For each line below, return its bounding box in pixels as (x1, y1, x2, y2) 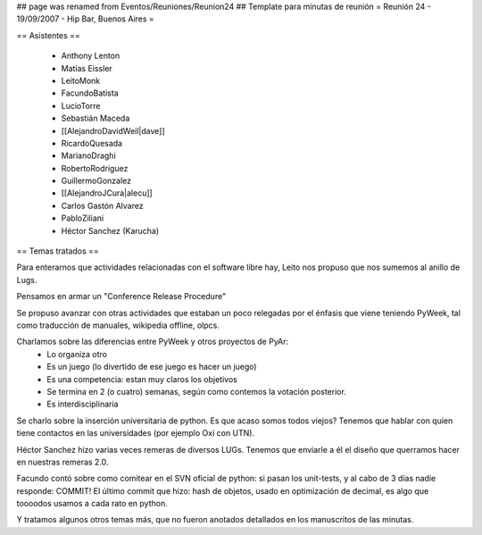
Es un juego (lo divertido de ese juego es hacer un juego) (46, 362, 258, 372)
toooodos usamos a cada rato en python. (16, 498, 169, 509)
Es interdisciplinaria (46, 398, 119, 410)
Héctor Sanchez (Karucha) (61, 225, 160, 236)
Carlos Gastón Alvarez (61, 200, 144, 211)
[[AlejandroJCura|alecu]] (61, 188, 154, 198)
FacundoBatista (61, 88, 120, 98)
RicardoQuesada (61, 138, 123, 148)
